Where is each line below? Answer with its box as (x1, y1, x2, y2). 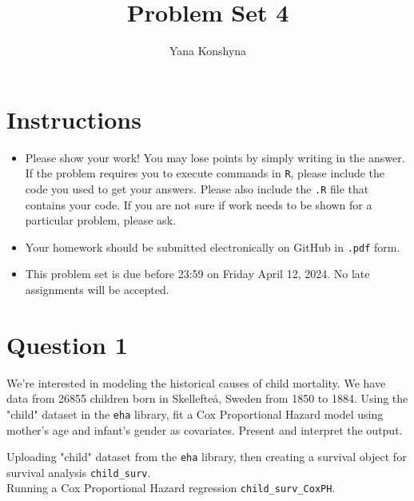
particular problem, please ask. (25, 212, 176, 229)
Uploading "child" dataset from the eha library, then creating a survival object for (6, 448, 407, 465)
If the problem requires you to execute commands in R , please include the (25, 165, 385, 181)
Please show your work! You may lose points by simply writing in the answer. (25, 149, 405, 165)
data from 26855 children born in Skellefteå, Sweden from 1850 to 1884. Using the (6, 390, 408, 407)
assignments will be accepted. (25, 281, 169, 297)
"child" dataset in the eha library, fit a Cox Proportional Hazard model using (6, 405, 384, 422)
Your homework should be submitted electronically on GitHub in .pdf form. (25, 238, 400, 255)
